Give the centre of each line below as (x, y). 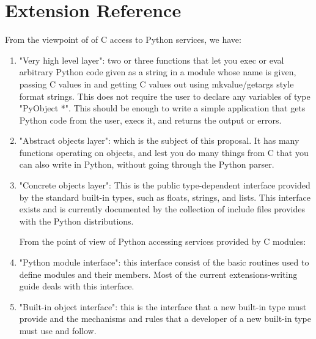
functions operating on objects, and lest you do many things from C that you (164, 152)
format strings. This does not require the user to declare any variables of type (165, 96)
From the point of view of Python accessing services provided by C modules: (163, 241)
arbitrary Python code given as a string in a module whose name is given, (158, 72)
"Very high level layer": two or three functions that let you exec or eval (152, 60)
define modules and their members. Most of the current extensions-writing (158, 274)
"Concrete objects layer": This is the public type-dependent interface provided (165, 185)
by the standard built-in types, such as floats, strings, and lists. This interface (165, 197)
